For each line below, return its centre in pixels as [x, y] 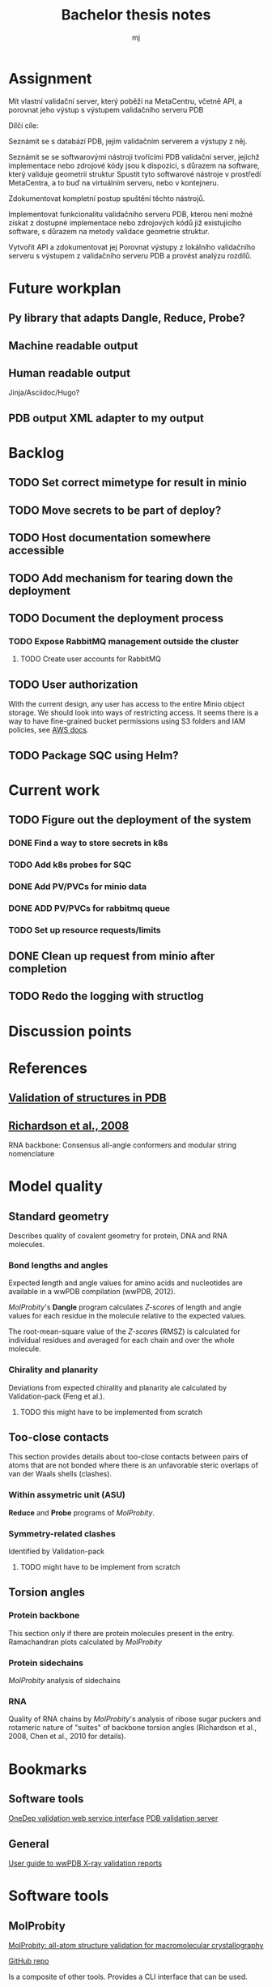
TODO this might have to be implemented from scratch [111, 1412]
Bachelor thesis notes [136, 15]
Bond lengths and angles [58, 1265]
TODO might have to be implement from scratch [100, 1567]
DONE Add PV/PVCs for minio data [78, 887]
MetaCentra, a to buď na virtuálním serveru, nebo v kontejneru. [114, 182]
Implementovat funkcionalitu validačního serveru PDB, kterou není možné [131, 214]
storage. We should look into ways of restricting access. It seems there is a [134, 713]
